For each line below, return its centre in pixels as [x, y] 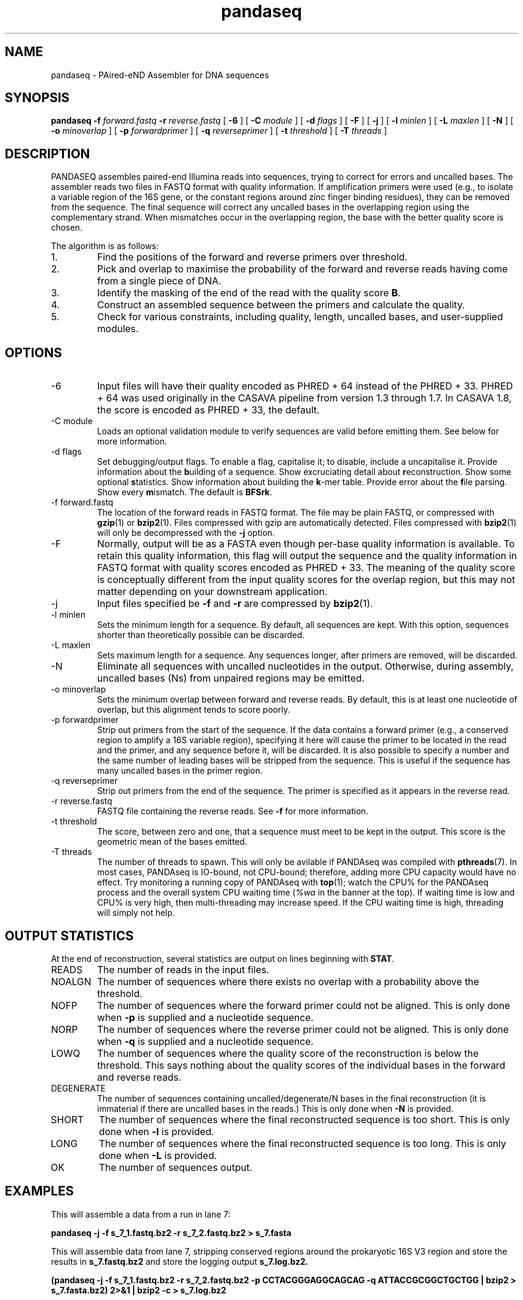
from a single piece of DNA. [159, 281]
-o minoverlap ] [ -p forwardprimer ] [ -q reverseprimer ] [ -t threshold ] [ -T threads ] [219, 131]
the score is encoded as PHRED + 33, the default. [208, 410]
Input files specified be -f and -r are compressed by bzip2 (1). [235, 604]
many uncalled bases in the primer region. [180, 771]
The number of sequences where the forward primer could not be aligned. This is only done [304, 1005]
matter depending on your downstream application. [212, 592]
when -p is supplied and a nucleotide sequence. [205, 1017]
